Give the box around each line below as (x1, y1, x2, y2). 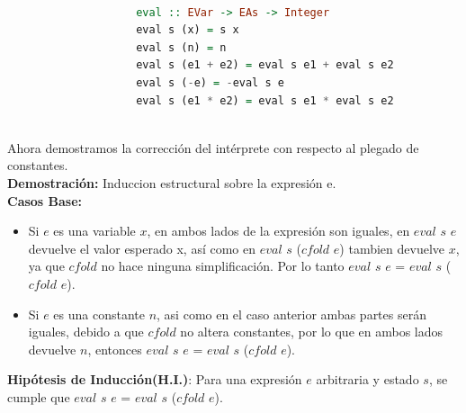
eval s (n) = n (136, 40, 227, 54)
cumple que (7, 387, 70, 406)
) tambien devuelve (339, 238, 445, 257)
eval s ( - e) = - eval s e (136, 76, 284, 89)
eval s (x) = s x (136, 23, 239, 37)
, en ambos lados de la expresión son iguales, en (147, 221, 410, 240)
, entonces (87, 339, 142, 358)
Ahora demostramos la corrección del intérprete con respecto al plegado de (7, 138, 419, 157)
